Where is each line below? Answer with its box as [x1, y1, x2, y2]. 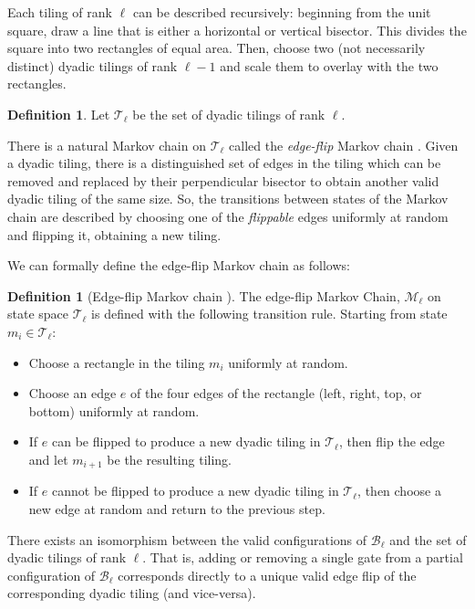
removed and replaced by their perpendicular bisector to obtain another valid [7, 171, 439, 190]
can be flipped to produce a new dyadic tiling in [51, 432, 321, 451]
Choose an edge [28, 383, 117, 403]
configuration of [7, 565, 96, 584]
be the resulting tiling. [107, 449, 232, 468]
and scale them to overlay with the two [220, 56, 439, 75]
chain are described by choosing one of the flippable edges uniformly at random [7, 206, 449, 226]
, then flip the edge [338, 432, 445, 451]
